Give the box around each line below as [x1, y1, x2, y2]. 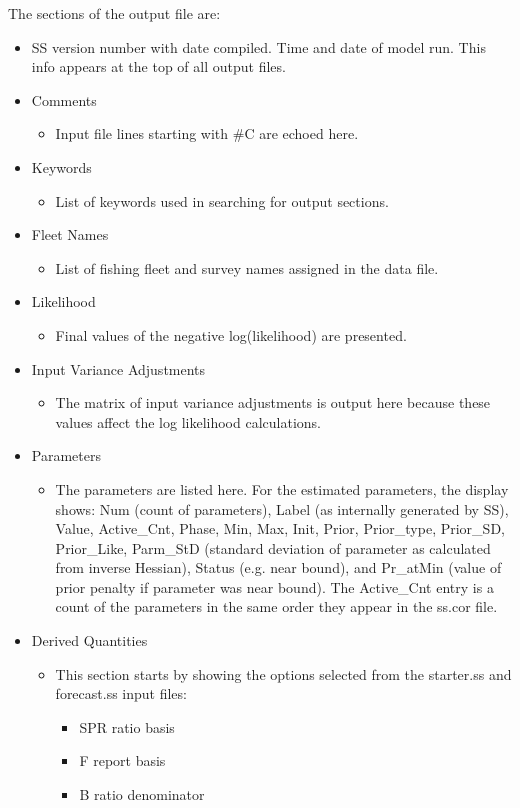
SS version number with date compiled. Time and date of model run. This [31, 36, 486, 57]
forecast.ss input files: [55, 683, 187, 704]
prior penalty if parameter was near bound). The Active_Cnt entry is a [55, 576, 494, 597]
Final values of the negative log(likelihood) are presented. [55, 324, 407, 345]
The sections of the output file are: [8, 3, 221, 23]
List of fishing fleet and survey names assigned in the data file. [55, 257, 439, 278]
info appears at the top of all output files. [31, 56, 286, 77]
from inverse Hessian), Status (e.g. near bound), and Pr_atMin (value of [55, 557, 502, 578]
